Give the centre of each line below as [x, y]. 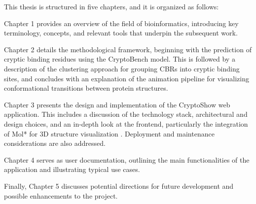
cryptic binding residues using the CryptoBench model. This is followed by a [120, 59]
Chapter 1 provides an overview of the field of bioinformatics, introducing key [121, 23]
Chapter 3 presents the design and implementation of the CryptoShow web [117, 104]
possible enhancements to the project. [61, 195]
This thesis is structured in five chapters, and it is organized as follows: [111, 6]
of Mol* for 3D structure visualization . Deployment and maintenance [109, 133]
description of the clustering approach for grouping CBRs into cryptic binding [122, 68]
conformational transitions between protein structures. [86, 88]
